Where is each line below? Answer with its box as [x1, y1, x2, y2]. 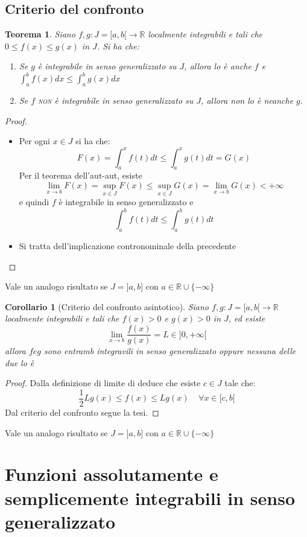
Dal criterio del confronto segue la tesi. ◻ [5, 405, 159, 418]
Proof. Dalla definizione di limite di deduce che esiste [5, 377, 201, 389]
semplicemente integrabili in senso [5, 485, 296, 510]
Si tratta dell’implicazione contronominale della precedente [19, 240, 236, 252]
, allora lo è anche [184, 60, 252, 72]
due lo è [5, 356, 34, 369]
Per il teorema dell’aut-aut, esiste [19, 169, 142, 182]
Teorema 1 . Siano [5, 28, 75, 40]
